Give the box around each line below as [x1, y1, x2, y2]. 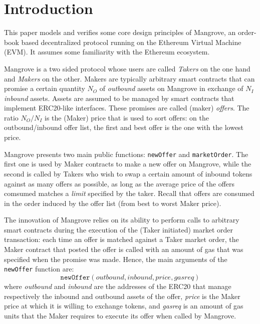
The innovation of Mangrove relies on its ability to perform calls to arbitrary [4, 214, 239, 225]
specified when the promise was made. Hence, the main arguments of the [4, 253, 227, 264]
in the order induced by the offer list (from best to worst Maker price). [4, 197, 221, 208]
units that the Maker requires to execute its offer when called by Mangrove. [4, 310, 236, 320]
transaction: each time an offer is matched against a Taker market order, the [4, 234, 239, 244]
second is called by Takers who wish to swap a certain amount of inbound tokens [4, 168, 252, 178]
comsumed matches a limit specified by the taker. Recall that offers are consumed [4, 188, 254, 198]
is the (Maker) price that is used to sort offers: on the [45, 112, 209, 122]
